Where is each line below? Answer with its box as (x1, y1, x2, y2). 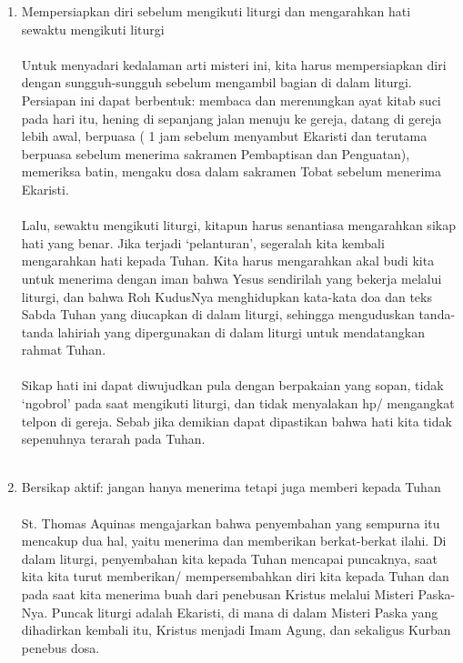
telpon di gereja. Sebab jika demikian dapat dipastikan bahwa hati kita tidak (21, 411, 452, 430)
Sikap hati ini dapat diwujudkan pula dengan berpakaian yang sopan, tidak (21, 376, 444, 395)
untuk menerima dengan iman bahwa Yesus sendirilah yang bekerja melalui (21, 268, 442, 287)
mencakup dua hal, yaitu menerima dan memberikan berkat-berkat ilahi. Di (21, 531, 447, 550)
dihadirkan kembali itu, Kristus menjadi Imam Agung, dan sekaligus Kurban (21, 620, 451, 639)
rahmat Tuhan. (21, 340, 106, 359)
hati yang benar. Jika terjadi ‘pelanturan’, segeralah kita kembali (21, 233, 385, 252)
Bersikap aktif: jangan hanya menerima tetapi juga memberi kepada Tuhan (21, 477, 441, 497)
